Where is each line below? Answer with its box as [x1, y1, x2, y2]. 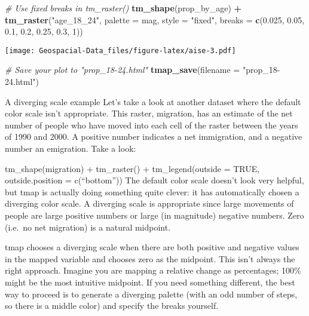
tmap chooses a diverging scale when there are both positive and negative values [5, 241, 299, 253]
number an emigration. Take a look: [5, 142, 136, 154]
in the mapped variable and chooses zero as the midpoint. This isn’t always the [5, 252, 295, 265]
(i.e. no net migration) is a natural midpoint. [5, 220, 171, 233]
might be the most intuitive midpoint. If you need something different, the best [5, 275, 295, 288]
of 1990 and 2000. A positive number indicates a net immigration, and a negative [5, 130, 302, 143]
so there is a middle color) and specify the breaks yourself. [5, 299, 219, 312]
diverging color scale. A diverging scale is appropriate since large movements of [5, 197, 294, 210]
